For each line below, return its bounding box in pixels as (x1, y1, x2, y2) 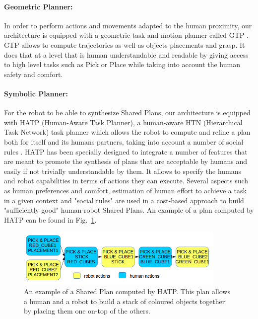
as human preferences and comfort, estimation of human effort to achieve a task (4, 185, 247, 195)
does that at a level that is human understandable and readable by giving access (4, 49, 249, 60)
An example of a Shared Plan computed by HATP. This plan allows (24, 286, 230, 297)
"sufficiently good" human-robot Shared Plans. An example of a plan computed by (4, 205, 254, 215)
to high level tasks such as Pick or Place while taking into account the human (4, 59, 240, 70)
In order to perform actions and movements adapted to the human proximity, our (4, 20, 252, 30)
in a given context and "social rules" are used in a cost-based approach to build (4, 195, 244, 205)
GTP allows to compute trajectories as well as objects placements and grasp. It (4, 39, 245, 50)
